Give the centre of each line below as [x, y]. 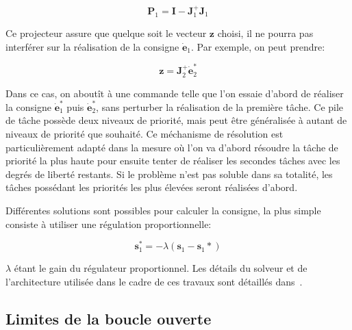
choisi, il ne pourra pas [265, 33]
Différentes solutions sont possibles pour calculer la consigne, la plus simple [163, 211]
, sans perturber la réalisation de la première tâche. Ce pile [220, 106]
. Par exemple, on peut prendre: [258, 46]
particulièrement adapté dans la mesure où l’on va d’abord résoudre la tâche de [172, 147]
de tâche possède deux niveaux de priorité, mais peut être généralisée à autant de [176, 120]
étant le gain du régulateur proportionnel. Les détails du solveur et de [161, 268]
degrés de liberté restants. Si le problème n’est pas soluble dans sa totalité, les [169, 174]
